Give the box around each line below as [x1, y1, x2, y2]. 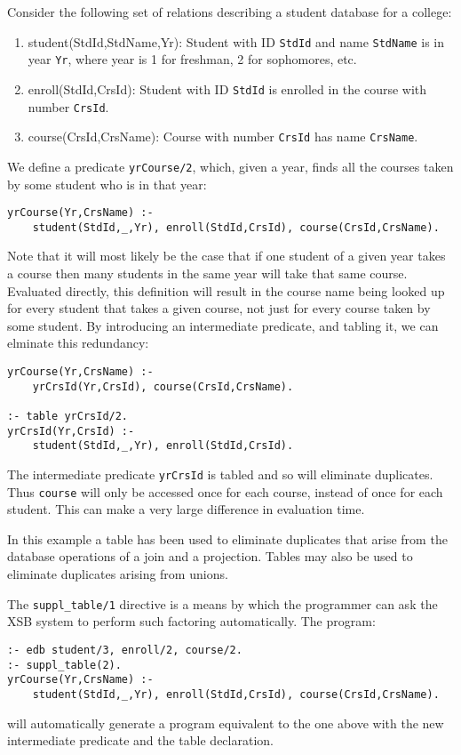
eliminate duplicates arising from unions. [7, 565, 228, 583]
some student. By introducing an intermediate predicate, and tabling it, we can [7, 316, 439, 334]
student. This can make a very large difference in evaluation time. [7, 500, 365, 518]
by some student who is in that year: [7, 174, 207, 193]
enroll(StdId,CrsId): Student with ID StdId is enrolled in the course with [28, 79, 427, 98]
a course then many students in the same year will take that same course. [7, 264, 408, 283]
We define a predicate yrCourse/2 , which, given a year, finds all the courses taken [7, 157, 454, 175]
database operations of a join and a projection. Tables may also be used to [7, 547, 413, 566]
